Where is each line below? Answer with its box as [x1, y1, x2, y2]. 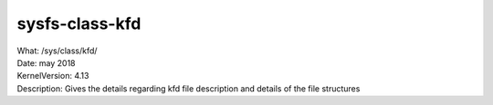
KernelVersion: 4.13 [16, 71, 89, 81]
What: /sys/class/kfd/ [16, 45, 98, 56]
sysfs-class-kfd [16, 14, 142, 33]
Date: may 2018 [16, 57, 76, 68]
